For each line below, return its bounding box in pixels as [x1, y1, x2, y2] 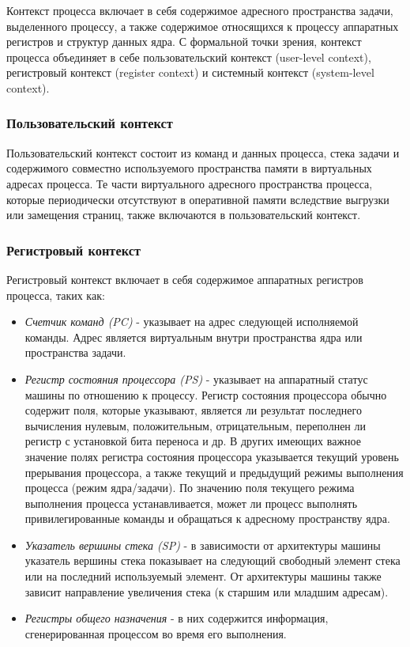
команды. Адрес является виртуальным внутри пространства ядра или [24, 328, 363, 345]
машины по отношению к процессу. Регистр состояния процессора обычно [24, 386, 387, 403]
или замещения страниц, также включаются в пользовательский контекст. [6, 206, 361, 223]
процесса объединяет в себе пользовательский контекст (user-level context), [6, 48, 371, 65]
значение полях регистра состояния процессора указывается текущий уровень [24, 448, 399, 464]
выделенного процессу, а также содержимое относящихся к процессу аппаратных [6, 17, 399, 34]
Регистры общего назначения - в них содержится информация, [24, 610, 329, 626]
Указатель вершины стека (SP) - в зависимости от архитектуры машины [24, 536, 381, 553]
